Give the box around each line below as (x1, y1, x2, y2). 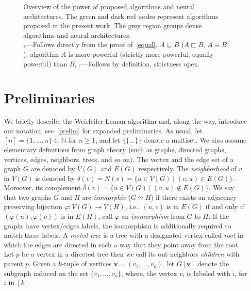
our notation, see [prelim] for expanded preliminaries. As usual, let (4, 125, 203, 135)
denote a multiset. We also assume (144, 135, 247, 145)
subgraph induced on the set (4, 268, 88, 278)
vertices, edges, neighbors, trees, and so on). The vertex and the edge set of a (4, 154, 234, 164)
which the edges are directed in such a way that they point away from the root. (4, 239, 240, 249)
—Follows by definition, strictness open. (81, 58, 200, 68)
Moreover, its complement (4, 182, 81, 193)
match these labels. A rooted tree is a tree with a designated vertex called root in (4, 230, 244, 240)
